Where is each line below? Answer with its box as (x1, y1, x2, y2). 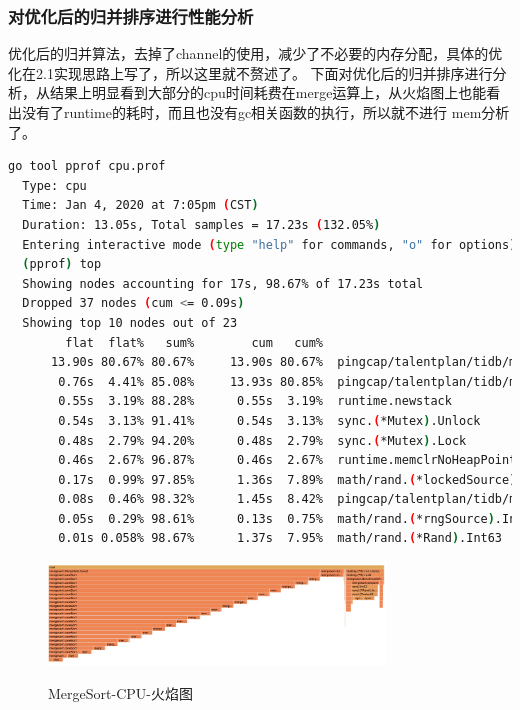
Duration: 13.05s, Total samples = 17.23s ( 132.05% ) (22, 217, 381, 232)
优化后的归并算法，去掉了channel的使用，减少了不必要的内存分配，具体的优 (8, 43, 503, 64)
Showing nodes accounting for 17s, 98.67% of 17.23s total (22, 276, 424, 291)
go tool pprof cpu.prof (8, 159, 166, 174)
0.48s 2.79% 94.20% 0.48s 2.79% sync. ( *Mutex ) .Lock (58, 433, 467, 448)
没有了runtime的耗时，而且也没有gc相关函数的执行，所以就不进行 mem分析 (21, 102, 510, 122)
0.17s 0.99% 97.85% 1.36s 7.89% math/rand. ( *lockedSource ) (58, 472, 517, 487)
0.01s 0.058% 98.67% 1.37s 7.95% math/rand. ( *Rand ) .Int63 (58, 531, 503, 546)
